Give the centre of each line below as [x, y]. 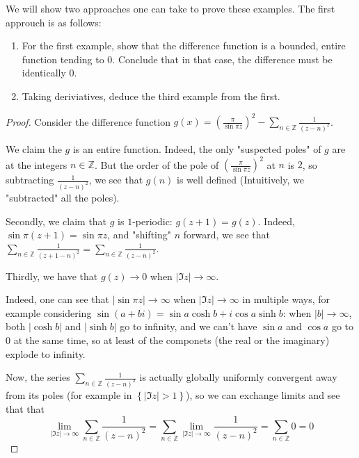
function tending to [63, 59]
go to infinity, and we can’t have [189, 326]
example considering [49, 312]
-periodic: [152, 221]
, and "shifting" [139, 235]
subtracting [30, 180]
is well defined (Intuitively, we [240, 180]
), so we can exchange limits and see [263, 395]
